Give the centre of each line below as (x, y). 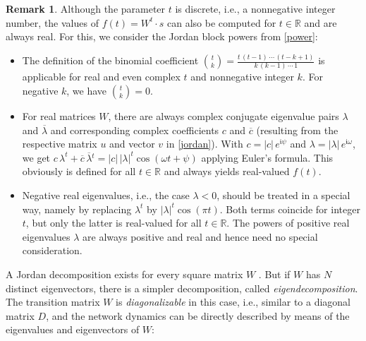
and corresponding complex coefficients (135, 130)
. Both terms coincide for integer (290, 209)
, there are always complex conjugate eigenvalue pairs (224, 116)
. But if (274, 274)
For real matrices (59, 116)
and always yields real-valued (227, 171)
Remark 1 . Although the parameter (86, 8)
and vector (132, 144)
